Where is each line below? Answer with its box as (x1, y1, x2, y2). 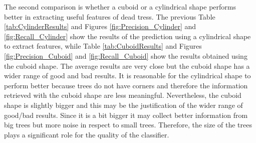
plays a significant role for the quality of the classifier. (4, 129, 169, 139)
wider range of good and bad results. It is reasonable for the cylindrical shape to (4, 70, 251, 81)
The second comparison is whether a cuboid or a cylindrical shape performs (4, 2, 236, 12)
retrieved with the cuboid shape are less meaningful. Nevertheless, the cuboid (4, 90, 241, 100)
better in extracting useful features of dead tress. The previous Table (4, 11, 215, 22)
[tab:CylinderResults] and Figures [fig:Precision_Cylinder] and (4, 21, 196, 32)
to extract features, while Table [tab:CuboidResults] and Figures (4, 41, 202, 51)
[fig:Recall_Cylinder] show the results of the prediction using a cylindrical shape (4, 31, 251, 41)
